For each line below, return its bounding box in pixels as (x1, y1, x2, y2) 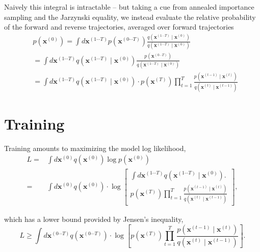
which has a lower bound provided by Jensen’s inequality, (4, 214, 184, 224)
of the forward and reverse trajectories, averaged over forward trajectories (4, 21, 234, 32)
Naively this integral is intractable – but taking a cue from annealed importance (4, 2, 254, 12)
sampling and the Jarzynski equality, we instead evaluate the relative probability (4, 11, 256, 22)
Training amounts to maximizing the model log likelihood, (4, 142, 186, 153)
